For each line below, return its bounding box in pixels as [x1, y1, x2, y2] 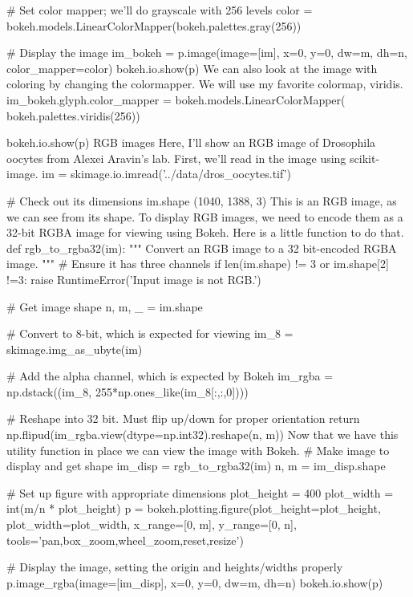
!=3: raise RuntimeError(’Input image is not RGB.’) [6, 270, 261, 287]
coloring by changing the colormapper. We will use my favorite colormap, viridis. [6, 75, 403, 92]
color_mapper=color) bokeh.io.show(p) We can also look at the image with [6, 59, 378, 76]
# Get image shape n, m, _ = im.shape [6, 298, 203, 315]
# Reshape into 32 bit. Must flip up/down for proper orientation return [6, 410, 360, 427]
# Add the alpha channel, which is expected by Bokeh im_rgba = [6, 368, 334, 384]
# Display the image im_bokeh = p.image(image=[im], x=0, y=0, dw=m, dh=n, [6, 44, 408, 61]
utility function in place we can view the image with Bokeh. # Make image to [6, 441, 390, 458]
